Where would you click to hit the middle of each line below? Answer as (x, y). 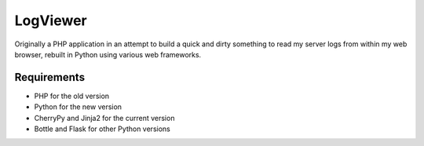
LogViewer (51, 20)
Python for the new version (78, 107)
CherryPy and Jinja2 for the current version (104, 118)
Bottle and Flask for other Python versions (102, 129)
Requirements (50, 77)
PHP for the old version (72, 96)
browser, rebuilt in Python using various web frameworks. (108, 54)
